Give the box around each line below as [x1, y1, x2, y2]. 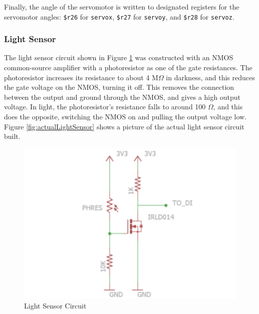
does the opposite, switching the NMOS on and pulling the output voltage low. [4, 111, 247, 122]
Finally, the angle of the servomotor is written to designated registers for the [4, 2, 239, 12]
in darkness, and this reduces [166, 72, 255, 82]
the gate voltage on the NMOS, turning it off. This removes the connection [4, 82, 234, 92]
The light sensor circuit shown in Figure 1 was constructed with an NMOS [4, 52, 233, 63]
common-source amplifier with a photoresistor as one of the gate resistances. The [4, 62, 252, 73]
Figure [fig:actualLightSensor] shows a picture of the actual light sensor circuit [4, 121, 244, 131]
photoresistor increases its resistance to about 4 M [4, 72, 158, 82]
